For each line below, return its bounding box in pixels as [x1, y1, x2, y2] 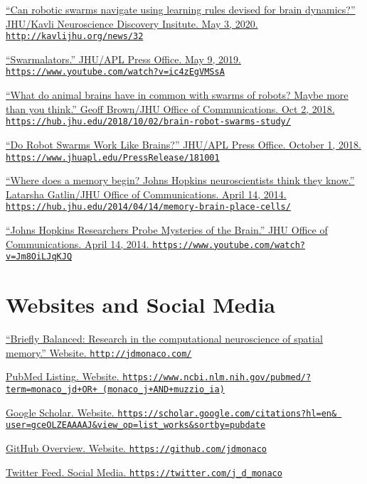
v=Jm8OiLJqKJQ [6, 252, 73, 262]
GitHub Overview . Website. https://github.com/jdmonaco [6, 440, 267, 455]
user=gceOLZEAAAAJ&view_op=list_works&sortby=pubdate [6, 420, 266, 431]
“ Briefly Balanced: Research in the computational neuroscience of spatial [6, 331, 323, 346]
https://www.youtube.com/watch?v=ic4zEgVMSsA [6, 67, 225, 77]
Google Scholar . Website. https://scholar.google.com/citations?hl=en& [6, 404, 337, 419]
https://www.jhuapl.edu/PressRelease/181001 [6, 152, 220, 163]
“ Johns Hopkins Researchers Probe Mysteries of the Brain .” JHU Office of [6, 222, 328, 237]
